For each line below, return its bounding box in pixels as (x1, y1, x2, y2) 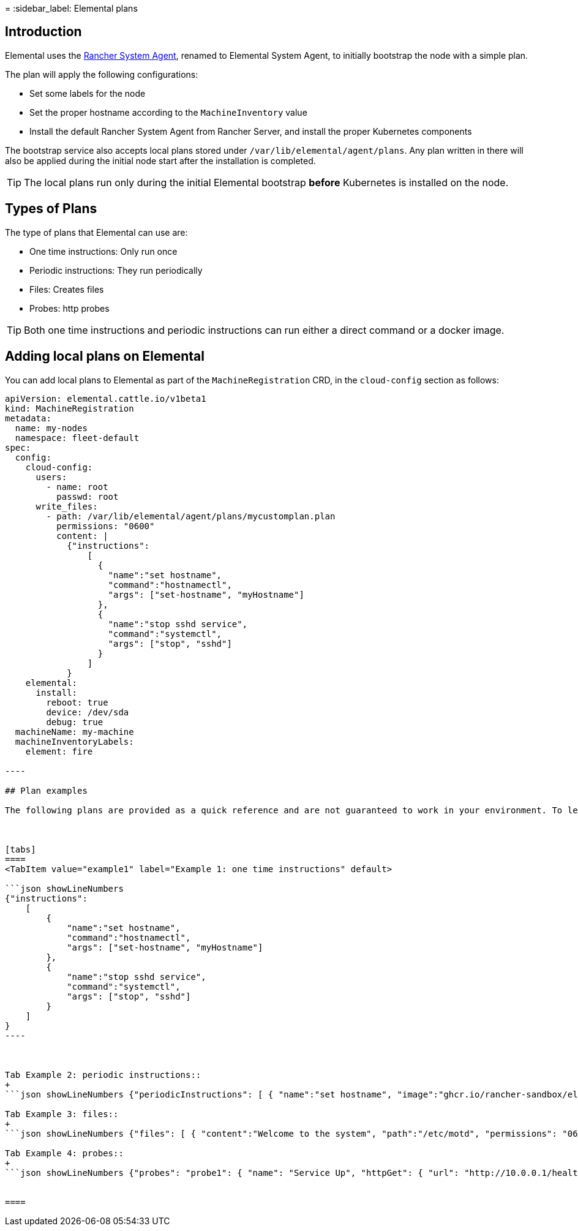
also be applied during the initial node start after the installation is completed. (5, 155, 316, 166)
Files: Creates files (29, 284, 104, 295)
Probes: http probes (29, 303, 110, 314)
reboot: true (46, 697, 108, 707)
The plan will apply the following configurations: (5, 69, 198, 80)
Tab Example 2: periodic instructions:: (5, 1069, 201, 1080)
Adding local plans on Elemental (5, 348, 205, 364)
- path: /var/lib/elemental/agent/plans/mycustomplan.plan (46, 511, 336, 521)
